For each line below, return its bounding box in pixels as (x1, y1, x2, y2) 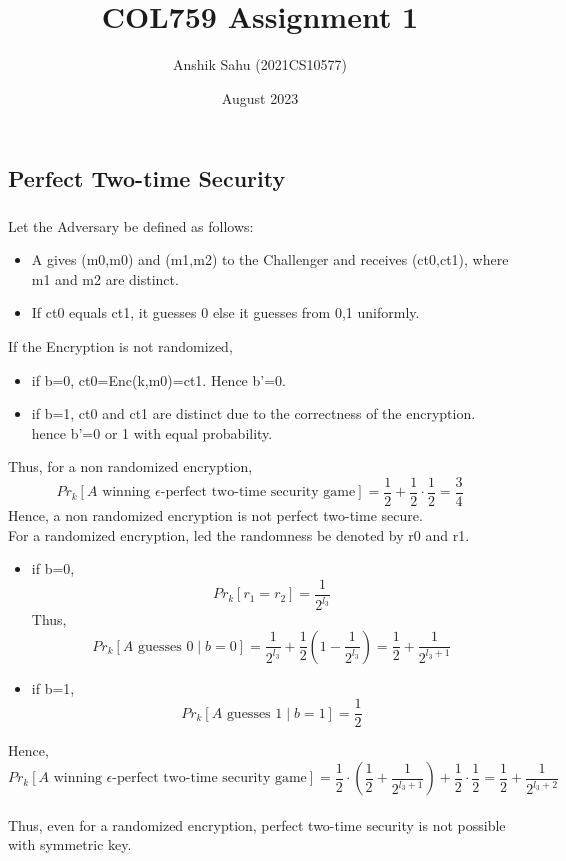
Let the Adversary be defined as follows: (8, 215, 254, 236)
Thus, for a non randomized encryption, (8, 456, 253, 477)
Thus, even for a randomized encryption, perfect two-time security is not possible (8, 814, 506, 835)
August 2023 (221, 87, 299, 108)
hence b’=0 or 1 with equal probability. (31, 422, 273, 443)
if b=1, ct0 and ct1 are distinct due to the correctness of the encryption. (31, 403, 476, 424)
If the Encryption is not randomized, (8, 336, 233, 356)
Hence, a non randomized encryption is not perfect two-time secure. (8, 505, 423, 526)
